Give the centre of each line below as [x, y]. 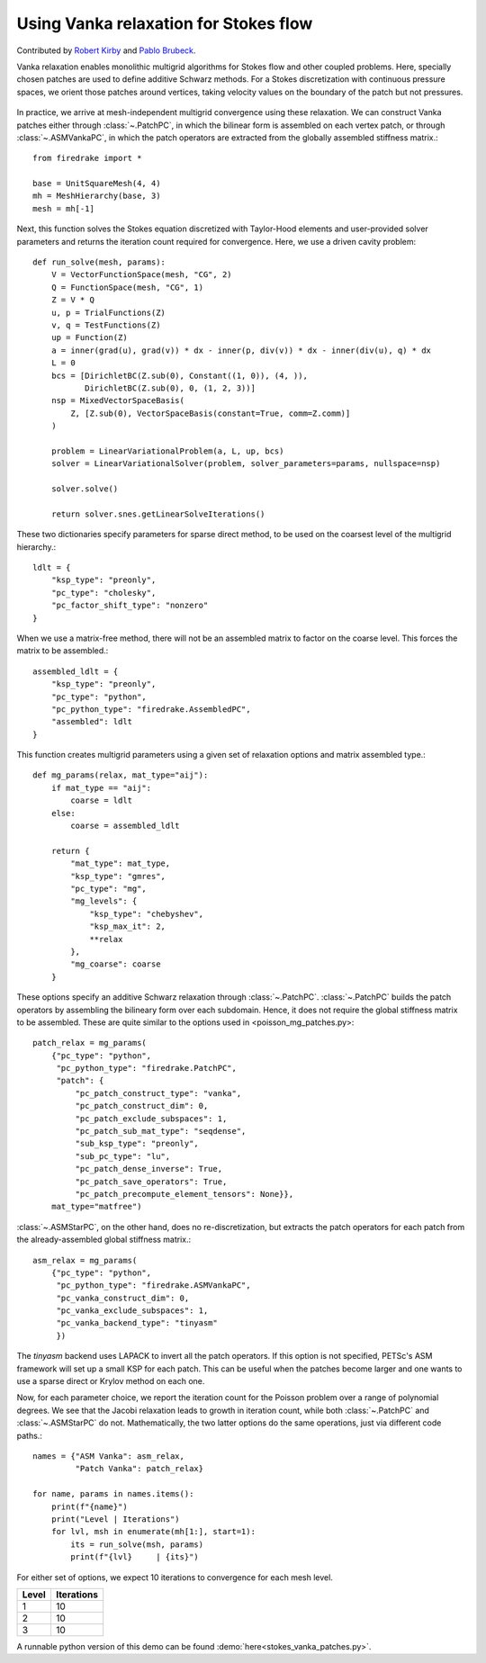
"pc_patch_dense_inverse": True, [149, 1169]
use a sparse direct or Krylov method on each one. [111, 1381]
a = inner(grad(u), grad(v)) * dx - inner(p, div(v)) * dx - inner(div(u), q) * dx [241, 350]
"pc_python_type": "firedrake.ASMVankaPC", [153, 1285]
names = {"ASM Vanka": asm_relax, [108, 1456]
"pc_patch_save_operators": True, [151, 1182]
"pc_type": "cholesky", [103, 593]
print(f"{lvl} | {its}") [135, 1557]
